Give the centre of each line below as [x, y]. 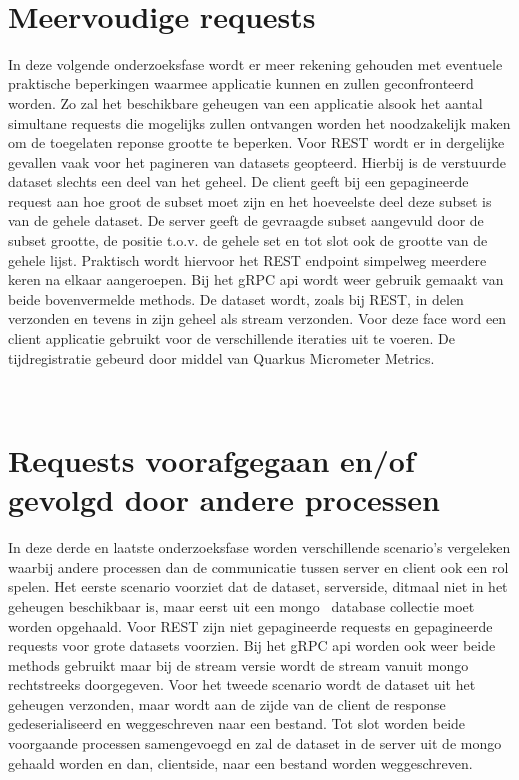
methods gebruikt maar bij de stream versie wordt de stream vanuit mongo [238, 664]
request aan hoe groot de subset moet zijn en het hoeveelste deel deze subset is [250, 200]
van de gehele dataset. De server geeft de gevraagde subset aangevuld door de [246, 220]
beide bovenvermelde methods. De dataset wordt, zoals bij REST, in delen [236, 298]
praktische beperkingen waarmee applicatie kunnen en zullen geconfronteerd [241, 83]
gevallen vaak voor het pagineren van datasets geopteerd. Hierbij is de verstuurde [257, 161]
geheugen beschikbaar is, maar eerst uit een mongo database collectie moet [241, 605]
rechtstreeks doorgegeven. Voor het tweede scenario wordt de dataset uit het [242, 684]
